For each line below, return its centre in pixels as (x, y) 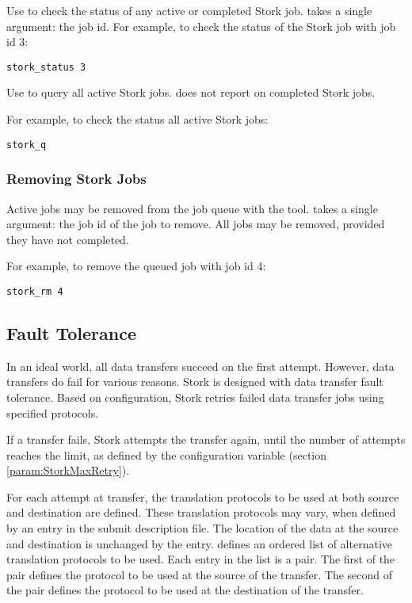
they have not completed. (68, 239)
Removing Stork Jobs (76, 179)
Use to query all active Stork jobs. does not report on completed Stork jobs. (191, 92)
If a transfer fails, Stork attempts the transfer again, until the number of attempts (206, 439)
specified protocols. (53, 412)
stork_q (27, 145)
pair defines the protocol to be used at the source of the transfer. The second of (200, 574)
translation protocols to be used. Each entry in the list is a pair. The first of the (201, 559)
